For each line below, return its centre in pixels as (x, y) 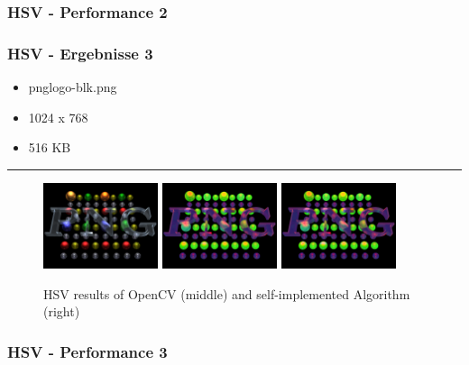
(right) (62, 311)
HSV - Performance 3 (87, 351)
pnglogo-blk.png (73, 87)
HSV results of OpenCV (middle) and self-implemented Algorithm (227, 293)
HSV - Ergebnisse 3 (80, 53)
